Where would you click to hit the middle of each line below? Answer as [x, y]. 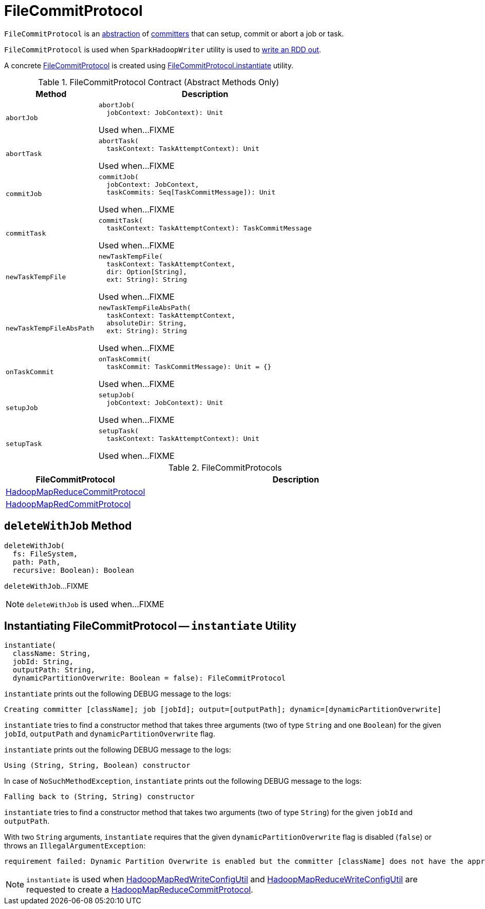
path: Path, [36, 562]
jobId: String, [43, 662]
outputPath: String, [54, 670]
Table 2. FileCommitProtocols [225, 467]
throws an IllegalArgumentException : [75, 846]
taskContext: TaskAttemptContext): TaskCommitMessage [209, 228]
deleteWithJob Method [68, 526]
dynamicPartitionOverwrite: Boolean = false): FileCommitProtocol [149, 678]
